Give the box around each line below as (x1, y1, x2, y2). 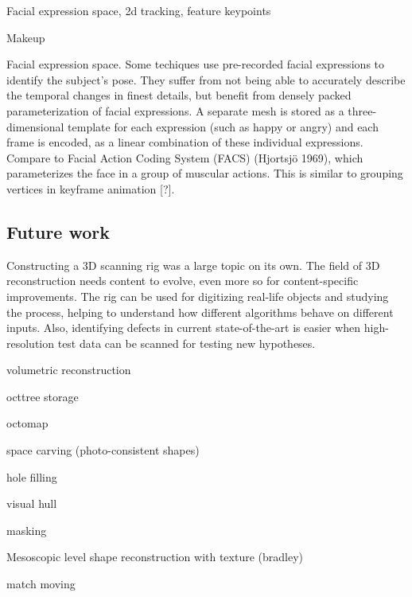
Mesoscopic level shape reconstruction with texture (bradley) (6, 548, 304, 565)
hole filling (6, 468, 57, 485)
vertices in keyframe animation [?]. (6, 180, 175, 197)
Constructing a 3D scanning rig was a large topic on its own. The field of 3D (6, 256, 380, 273)
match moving (6, 576, 76, 592)
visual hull (6, 495, 57, 512)
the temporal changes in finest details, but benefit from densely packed (6, 87, 352, 103)
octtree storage (6, 388, 79, 404)
